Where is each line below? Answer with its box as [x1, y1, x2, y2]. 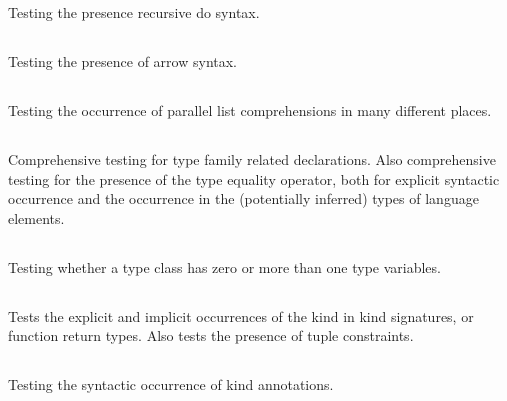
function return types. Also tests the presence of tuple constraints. [8, 325, 414, 346]
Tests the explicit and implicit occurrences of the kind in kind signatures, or [8, 305, 474, 326]
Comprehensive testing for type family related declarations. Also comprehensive [8, 148, 496, 169]
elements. [8, 207, 65, 228]
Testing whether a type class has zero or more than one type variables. [8, 256, 441, 277]
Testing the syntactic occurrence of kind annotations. [8, 374, 334, 395]
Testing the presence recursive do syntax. [8, 2, 260, 22]
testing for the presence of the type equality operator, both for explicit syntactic [8, 168, 500, 189]
